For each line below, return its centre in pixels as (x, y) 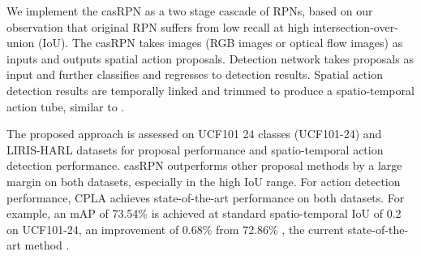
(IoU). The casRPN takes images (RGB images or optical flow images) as (220, 43)
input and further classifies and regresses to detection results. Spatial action (195, 74)
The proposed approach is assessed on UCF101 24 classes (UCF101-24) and (194, 134)
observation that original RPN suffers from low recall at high (158, 26)
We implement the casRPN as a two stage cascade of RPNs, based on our (190, 11)
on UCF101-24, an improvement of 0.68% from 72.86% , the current (176, 229)
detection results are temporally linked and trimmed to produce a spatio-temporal (210, 90)
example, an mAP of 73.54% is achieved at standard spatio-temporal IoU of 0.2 (204, 213)
